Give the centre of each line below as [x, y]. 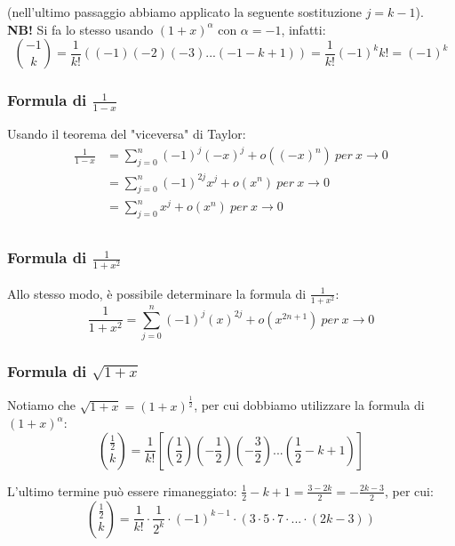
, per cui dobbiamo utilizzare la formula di [309, 405]
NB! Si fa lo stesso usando [80, 29]
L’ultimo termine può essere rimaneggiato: [122, 490]
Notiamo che [41, 405]
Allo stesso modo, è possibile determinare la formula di [157, 293]
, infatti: [303, 29]
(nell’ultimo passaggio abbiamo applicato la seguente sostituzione [184, 12]
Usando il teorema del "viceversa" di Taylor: [127, 134]
